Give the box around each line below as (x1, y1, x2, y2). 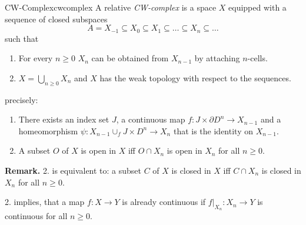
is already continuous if (122, 196, 206, 208)
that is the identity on (173, 124, 253, 137)
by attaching (194, 52, 240, 64)
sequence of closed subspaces (5, 12, 108, 25)
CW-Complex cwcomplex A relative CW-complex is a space (5, 1, 217, 13)
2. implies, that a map (5, 196, 85, 208)
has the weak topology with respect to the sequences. (99, 71, 291, 84)
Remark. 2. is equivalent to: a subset (5, 164, 142, 176)
